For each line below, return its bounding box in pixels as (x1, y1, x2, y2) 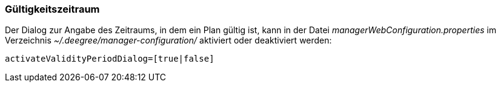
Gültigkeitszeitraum (5, 3, 100, 15)
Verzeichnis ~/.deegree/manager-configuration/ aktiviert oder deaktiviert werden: (5, 35, 332, 46)
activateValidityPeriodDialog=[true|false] (5, 54, 214, 64)
